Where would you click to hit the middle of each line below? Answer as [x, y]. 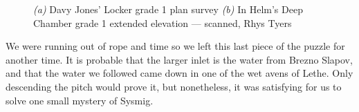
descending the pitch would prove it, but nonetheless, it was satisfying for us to [174, 86]
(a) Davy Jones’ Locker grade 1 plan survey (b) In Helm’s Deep [168, 9]
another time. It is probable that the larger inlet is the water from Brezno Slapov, [179, 59]
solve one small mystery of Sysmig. [80, 100]
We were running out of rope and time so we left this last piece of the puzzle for [175, 46]
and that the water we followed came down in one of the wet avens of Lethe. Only [179, 73]
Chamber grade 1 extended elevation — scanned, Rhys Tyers [163, 22]
